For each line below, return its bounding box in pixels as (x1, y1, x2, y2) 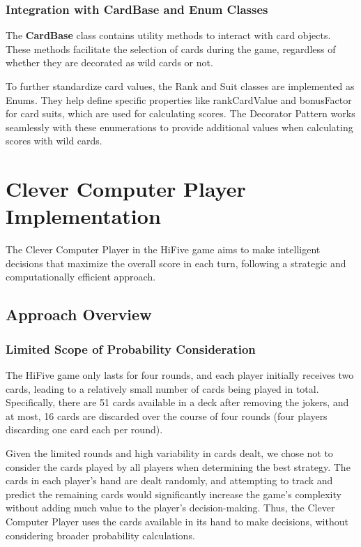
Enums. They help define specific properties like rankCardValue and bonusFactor (6, 92, 352, 107)
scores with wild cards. (6, 133, 102, 148)
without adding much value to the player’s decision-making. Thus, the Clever (6, 500, 335, 515)
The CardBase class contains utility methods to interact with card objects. (6, 28, 331, 43)
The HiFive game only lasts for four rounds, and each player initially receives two (6, 368, 354, 382)
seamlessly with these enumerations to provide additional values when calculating (6, 119, 353, 134)
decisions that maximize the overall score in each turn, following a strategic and (6, 255, 346, 270)
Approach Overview (6, 304, 152, 325)
